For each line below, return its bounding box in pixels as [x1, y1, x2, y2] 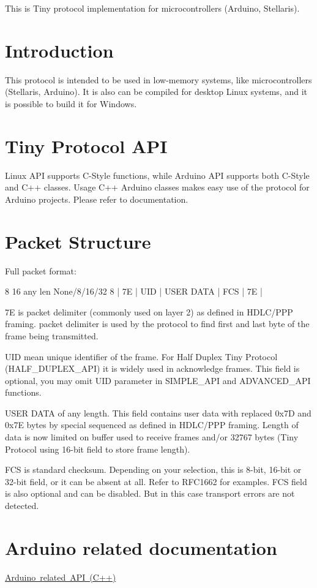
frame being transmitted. [5, 329, 99, 342]
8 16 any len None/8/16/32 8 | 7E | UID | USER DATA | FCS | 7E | [5, 285, 263, 298]
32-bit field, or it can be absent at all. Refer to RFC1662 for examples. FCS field [5, 475, 307, 488]
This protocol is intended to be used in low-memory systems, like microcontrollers [5, 73, 312, 86]
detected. [5, 499, 39, 512]
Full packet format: [5, 264, 76, 277]
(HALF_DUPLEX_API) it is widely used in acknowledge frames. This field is [5, 362, 300, 375]
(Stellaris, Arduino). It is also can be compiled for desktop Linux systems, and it [5, 85, 307, 98]
